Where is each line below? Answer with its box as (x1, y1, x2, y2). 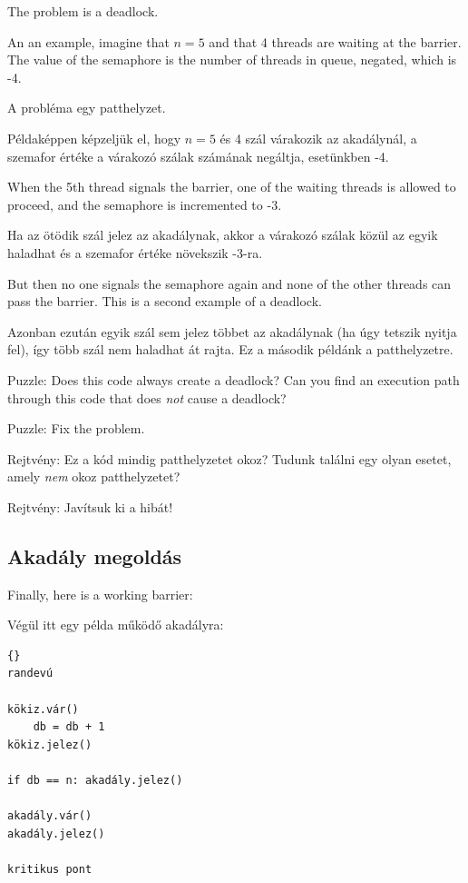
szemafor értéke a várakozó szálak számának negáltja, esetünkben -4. (7, 146, 389, 165)
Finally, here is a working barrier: (7, 584, 193, 603)
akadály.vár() (7, 809, 93, 823)
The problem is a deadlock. (7, 2, 159, 20)
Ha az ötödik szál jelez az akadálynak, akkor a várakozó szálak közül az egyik (7, 225, 438, 244)
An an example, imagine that (7, 32, 170, 51)
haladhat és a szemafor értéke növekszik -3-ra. (7, 243, 263, 262)
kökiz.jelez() (7, 738, 93, 751)
